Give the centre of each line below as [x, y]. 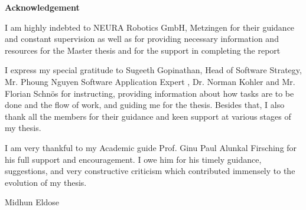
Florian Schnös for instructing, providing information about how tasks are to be [149, 93]
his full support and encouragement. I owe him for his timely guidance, [133, 159]
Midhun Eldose [32, 202]
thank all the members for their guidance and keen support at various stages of [148, 116]
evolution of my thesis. [46, 182]
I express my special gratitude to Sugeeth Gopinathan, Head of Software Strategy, [153, 70]
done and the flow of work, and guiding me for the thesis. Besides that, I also [145, 105]
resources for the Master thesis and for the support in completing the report [143, 50]
